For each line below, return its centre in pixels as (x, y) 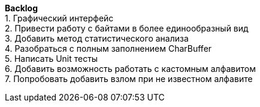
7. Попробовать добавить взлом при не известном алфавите (129, 79)
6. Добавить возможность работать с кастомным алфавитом (130, 69)
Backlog (21, 8)
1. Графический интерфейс (59, 18)
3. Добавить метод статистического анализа (97, 38)
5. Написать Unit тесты (52, 59)
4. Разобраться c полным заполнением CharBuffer (108, 48)
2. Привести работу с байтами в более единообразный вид (127, 28)
